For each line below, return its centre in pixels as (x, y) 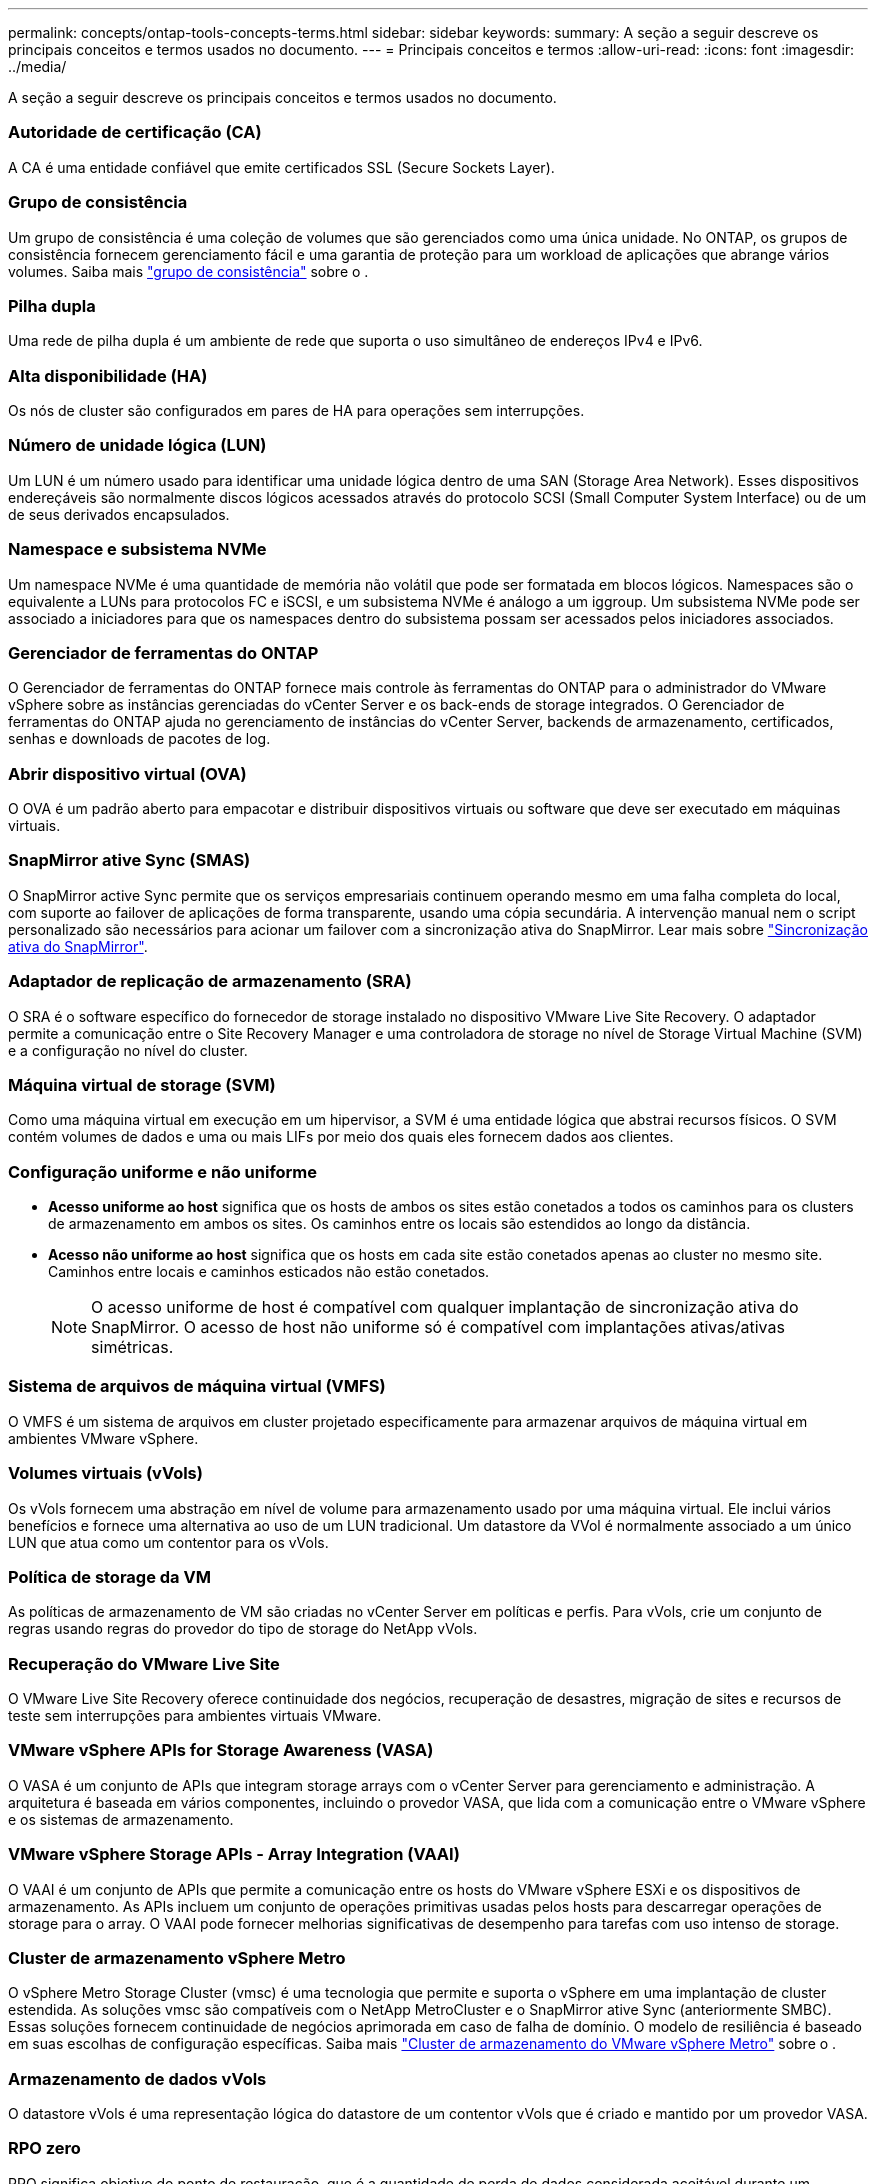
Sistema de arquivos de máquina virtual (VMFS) (197, 1386)
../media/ (37, 66)
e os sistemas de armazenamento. (121, 1819)
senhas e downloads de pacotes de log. (139, 739)
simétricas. (132, 1347)
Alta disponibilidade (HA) (108, 375)
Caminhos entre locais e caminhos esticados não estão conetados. (269, 1271)
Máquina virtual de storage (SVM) (142, 1084)
